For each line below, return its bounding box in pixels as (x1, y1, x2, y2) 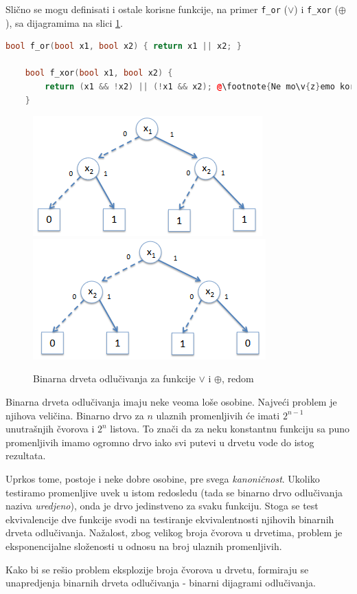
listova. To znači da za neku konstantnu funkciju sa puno (110, 421, 349, 436)
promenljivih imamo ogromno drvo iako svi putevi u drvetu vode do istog (5, 434, 314, 449)
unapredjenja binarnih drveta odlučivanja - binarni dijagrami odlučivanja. (5, 575, 316, 590)
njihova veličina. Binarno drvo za (5, 408, 144, 422)
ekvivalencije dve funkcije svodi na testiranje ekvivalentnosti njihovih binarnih (5, 511, 334, 526)
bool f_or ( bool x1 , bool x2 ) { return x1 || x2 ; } (5, 41, 242, 52)
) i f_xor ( (294, 2, 338, 16)
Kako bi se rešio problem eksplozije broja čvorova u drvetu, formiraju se (5, 562, 309, 576)
